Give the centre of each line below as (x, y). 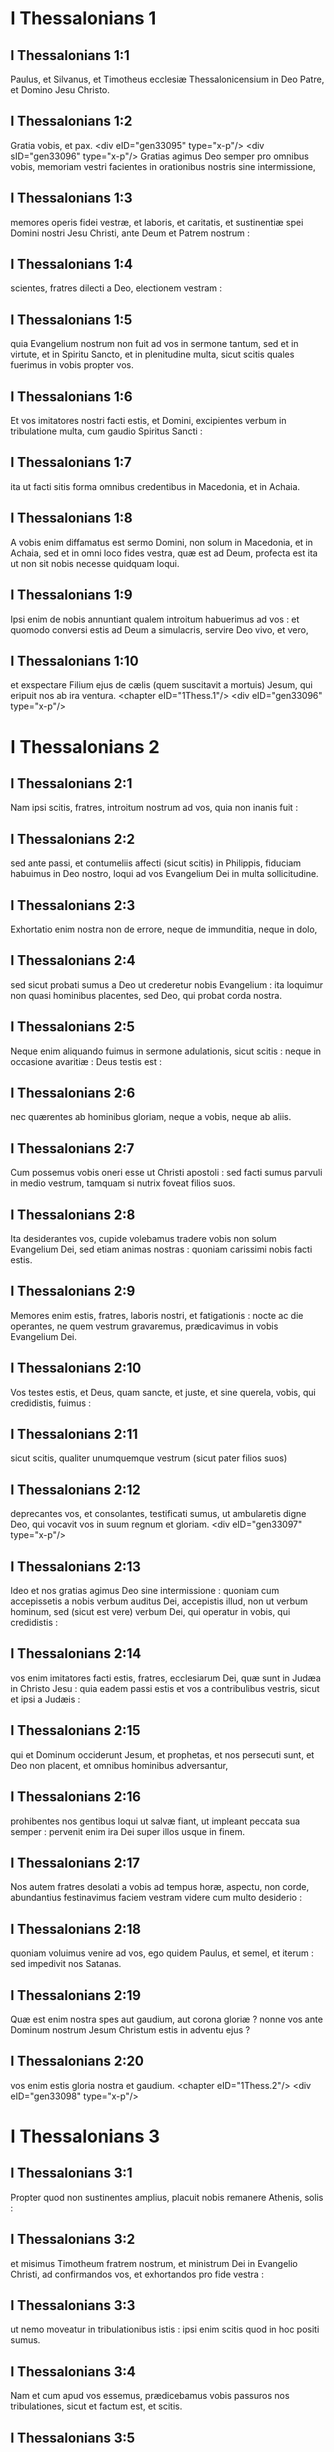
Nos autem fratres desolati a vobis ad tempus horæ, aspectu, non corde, (160, 1887)
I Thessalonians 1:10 (74, 660)
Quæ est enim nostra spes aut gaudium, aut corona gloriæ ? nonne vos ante (166, 2019)
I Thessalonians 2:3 (73, 905)
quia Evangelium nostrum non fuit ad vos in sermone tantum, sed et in (154, 344)
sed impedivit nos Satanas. (66, 1964)
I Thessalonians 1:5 (71, 319)
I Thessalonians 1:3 (71, 198)
